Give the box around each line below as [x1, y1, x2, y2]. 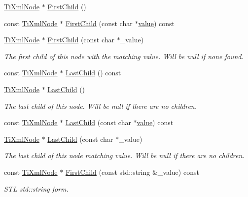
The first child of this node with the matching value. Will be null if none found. [4, 51, 244, 61]
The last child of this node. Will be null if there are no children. [4, 100, 197, 111]
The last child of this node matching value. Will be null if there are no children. [4, 150, 245, 161]
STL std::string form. [4, 183, 69, 194]
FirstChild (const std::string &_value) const [65, 166, 199, 177]
